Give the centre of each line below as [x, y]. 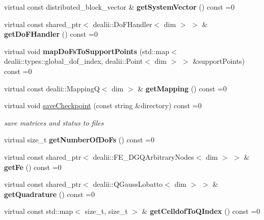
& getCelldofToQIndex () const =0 [201, 211]
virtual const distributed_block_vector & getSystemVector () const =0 [120, 7]
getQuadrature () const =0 [49, 194]
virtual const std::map [39, 211]
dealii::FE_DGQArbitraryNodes [143, 156]
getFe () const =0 [33, 167]
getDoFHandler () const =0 [51, 34]
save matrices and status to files [54, 122]
